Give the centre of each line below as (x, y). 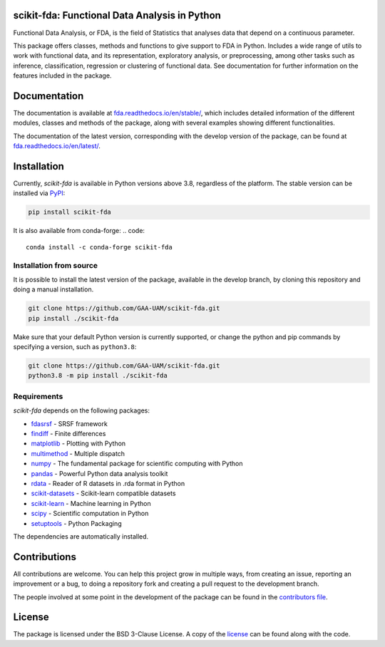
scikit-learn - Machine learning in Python (91, 503)
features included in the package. (62, 76)
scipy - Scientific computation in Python (90, 514)
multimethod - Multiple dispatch (78, 453)
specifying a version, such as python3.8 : (75, 347)
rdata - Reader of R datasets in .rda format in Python (108, 483)
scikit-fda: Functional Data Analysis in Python (117, 15)
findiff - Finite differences (68, 433)
